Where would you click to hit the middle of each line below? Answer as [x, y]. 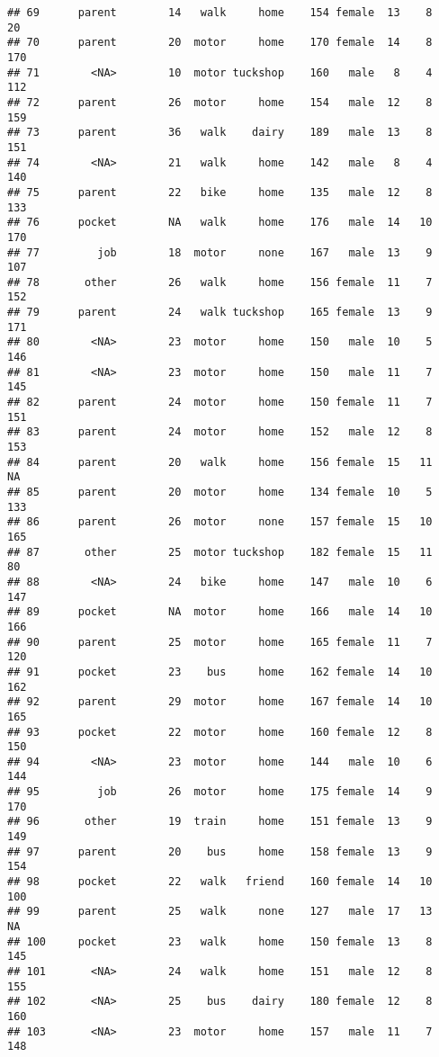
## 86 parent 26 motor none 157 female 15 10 [220, 522]
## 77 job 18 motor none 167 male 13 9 [220, 252]
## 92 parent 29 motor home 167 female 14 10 [220, 702]
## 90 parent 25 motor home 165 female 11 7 [220, 642]
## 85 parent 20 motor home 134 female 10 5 [220, 492]
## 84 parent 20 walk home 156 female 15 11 [220, 462]
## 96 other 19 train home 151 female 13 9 [220, 822]
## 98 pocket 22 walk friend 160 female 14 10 [220, 882]
